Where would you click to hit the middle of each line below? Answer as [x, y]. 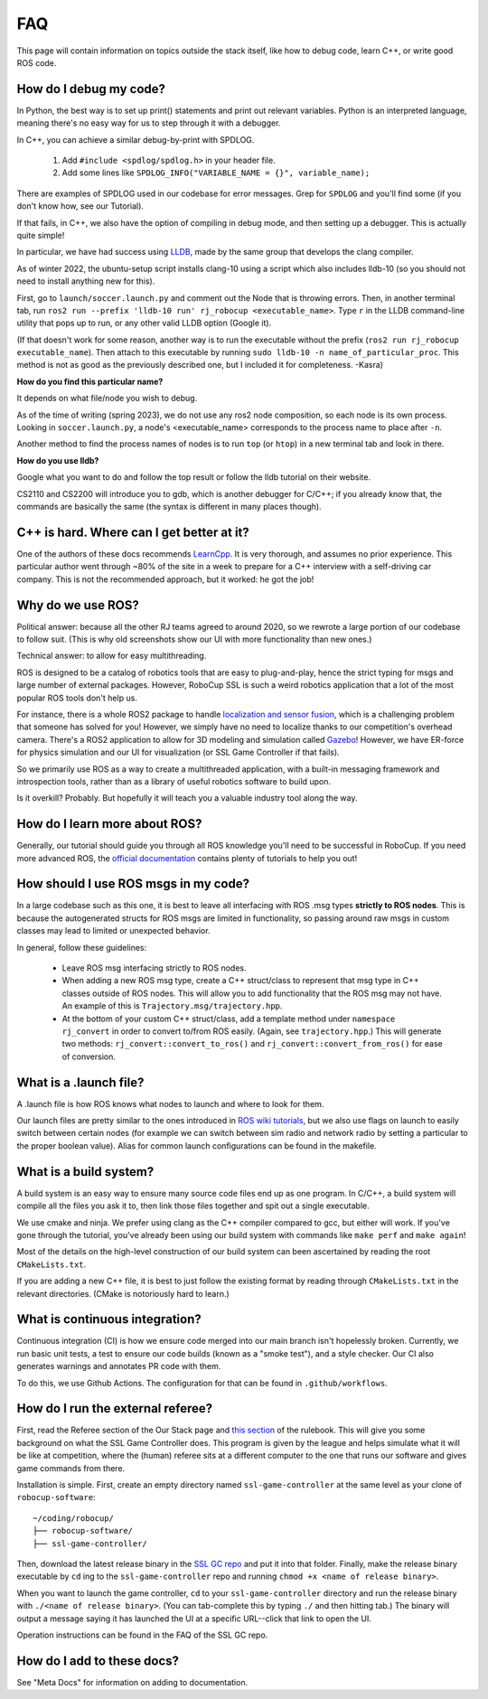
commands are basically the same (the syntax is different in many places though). [169, 507]
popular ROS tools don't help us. [77, 698]
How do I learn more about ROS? [109, 824]
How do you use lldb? [58, 460]
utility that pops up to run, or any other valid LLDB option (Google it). [144, 323]
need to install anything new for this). [86, 281]
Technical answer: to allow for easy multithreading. [112, 656]
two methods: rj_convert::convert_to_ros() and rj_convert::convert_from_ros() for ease [252, 1044]
